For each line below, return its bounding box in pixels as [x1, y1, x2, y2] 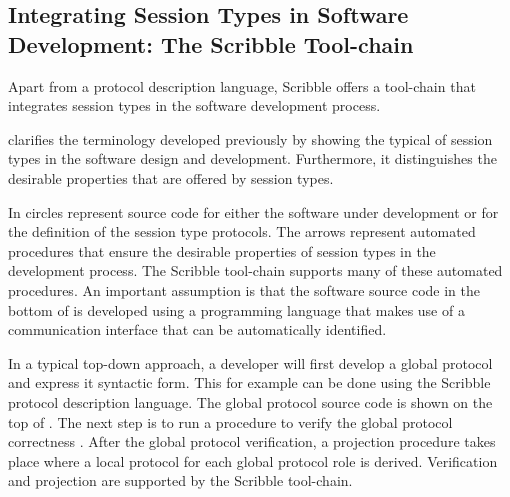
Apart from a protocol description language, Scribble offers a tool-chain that [8, 75, 476, 96]
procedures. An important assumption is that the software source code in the [8, 279, 480, 300]
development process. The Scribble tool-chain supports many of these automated [8, 260, 503, 281]
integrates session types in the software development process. [8, 95, 381, 116]
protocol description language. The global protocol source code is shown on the [8, 391, 493, 412]
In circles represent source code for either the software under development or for [8, 201, 499, 222]
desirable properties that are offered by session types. [8, 167, 334, 188]
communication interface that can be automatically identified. [8, 319, 387, 340]
